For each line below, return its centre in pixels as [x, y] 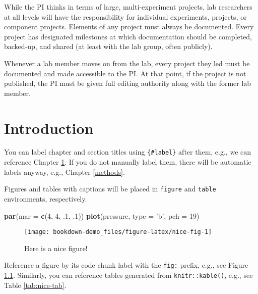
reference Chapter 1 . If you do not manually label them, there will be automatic [128, 162]
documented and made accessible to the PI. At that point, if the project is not [125, 73]
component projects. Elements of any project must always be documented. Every [129, 27]
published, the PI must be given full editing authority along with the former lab [128, 83]
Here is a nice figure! [56, 248]
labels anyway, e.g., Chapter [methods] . [64, 171]
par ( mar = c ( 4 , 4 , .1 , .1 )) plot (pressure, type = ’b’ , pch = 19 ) [102, 215]
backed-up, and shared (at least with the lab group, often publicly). [108, 46]
